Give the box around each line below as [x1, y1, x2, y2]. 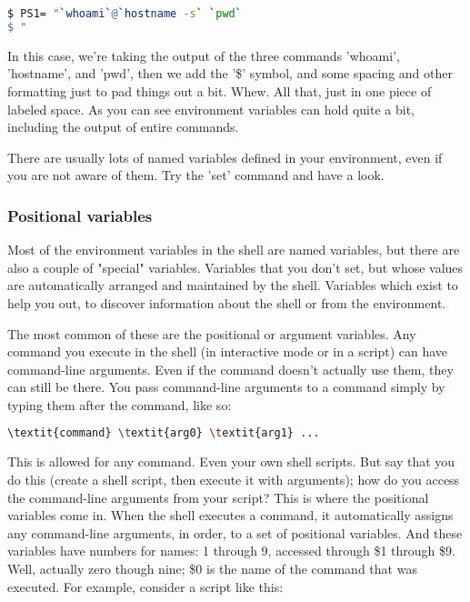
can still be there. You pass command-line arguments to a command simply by [7, 377, 445, 396]
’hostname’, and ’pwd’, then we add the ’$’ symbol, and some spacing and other [7, 64, 453, 83]
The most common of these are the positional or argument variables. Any [7, 324, 416, 343]
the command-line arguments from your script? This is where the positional [7, 487, 429, 507]
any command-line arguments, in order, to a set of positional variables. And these [7, 523, 463, 542]
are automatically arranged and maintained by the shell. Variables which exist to [7, 276, 458, 295]
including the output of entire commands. [7, 117, 239, 136]
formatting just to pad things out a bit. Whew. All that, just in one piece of [7, 81, 432, 100]
